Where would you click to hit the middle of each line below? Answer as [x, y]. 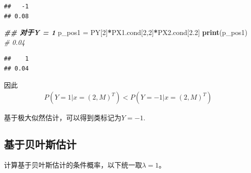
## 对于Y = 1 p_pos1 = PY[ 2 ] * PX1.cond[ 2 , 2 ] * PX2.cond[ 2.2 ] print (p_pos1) [126, 32]
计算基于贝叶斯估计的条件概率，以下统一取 [73, 164]
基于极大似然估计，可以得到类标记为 [63, 118]
